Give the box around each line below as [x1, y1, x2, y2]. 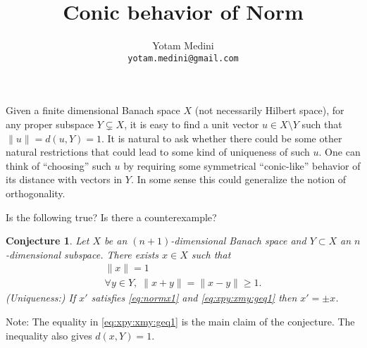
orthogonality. [6, 185, 66, 200]
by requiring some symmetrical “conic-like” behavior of [123, 158, 361, 173]
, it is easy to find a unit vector [124, 116, 259, 131]
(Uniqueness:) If [6, 290, 76, 305]
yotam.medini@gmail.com [127, 53, 239, 63]
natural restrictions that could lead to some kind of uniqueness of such [6, 144, 310, 159]
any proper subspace [6, 116, 94, 131]
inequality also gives [6, 328, 92, 342]
